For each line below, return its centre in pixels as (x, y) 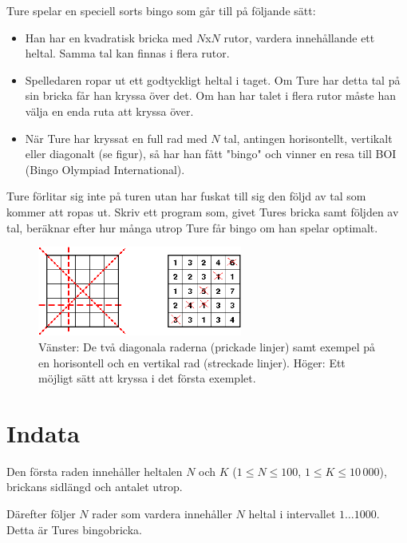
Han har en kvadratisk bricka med (109, 37)
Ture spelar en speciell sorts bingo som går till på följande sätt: (161, 10)
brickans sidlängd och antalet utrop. (95, 487)
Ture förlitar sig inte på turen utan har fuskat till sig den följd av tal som (186, 196)
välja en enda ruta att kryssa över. (109, 111)
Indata (43, 432)
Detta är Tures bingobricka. (74, 529)
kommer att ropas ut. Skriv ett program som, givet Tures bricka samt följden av (203, 211)
